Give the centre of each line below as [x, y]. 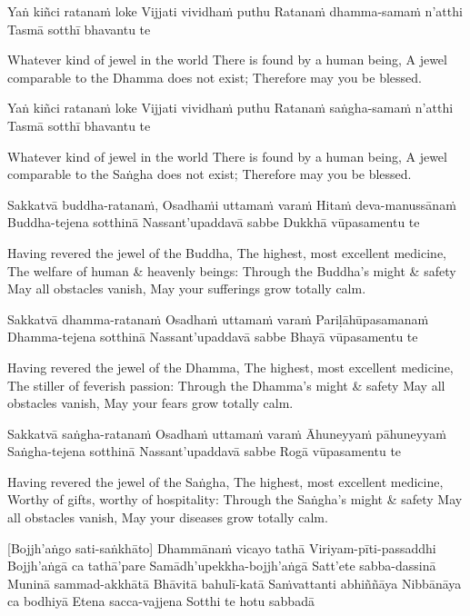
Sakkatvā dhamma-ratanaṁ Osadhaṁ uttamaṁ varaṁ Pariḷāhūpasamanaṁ [218, 318]
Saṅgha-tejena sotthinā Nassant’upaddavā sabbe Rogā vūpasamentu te [205, 451]
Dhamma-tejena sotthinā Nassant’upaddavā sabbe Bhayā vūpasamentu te [213, 337]
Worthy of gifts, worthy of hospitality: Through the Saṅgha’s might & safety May [235, 499]
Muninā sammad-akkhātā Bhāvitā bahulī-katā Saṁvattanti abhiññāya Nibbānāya [235, 583]
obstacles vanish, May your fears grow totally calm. [150, 403]
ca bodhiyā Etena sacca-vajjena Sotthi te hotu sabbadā [161, 601]
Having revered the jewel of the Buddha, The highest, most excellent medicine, [227, 252]
